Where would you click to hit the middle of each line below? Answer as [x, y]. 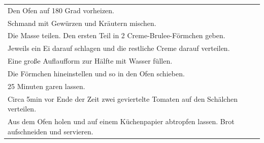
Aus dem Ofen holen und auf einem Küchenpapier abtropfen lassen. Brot [121, 121]
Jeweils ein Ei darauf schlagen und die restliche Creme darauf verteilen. [119, 48]
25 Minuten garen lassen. [46, 86]
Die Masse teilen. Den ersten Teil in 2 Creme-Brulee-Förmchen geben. [117, 35]
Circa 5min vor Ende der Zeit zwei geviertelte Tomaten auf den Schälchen [123, 98]
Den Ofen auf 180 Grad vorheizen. [61, 10]
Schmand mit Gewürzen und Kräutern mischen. [82, 23]
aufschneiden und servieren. [51, 131]
